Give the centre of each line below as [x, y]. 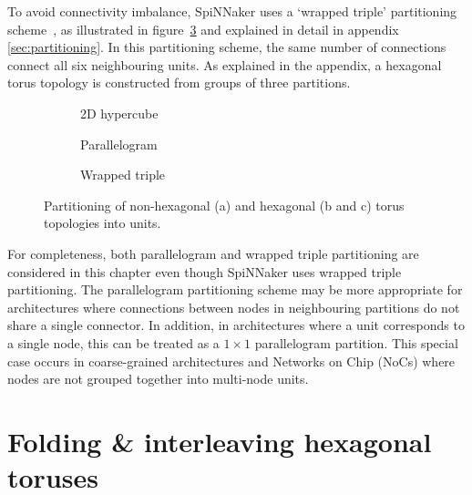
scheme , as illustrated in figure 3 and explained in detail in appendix [203, 29]
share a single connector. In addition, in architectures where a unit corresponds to [236, 325]
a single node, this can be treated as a [113, 342]
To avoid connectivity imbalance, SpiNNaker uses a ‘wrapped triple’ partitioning [232, 11]
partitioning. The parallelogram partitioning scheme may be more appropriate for [235, 289]
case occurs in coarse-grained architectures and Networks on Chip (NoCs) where [231, 361]
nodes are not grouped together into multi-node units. [158, 379]
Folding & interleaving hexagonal [220, 441]
